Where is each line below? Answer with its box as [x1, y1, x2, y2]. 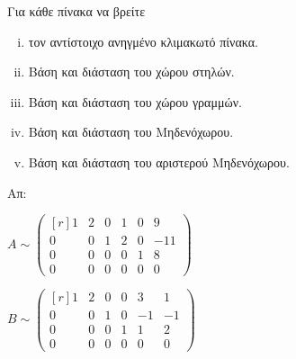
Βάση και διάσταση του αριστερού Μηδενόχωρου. [28, 152, 290, 171]
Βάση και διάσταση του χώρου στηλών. [28, 62, 235, 81]
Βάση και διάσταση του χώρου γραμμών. [28, 92, 242, 111]
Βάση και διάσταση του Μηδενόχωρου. [28, 122, 234, 141]
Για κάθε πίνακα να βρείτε [7, 2, 146, 20]
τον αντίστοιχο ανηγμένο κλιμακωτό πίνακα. [28, 31, 258, 50]
